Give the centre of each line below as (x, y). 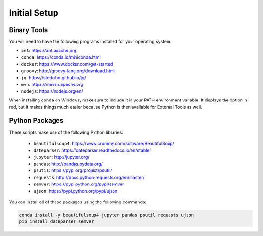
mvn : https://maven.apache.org (52, 84)
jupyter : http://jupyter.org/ (61, 157)
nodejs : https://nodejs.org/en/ (52, 91)
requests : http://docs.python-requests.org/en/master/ (89, 177)
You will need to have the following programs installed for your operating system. (90, 42)
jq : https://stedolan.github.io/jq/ (54, 78)
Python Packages (36, 121)
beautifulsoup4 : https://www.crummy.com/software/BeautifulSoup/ (104, 143)
